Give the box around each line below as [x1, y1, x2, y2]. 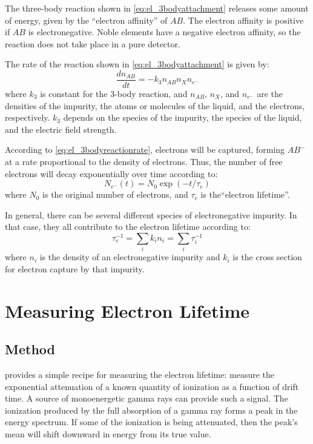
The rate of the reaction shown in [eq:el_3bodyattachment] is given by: [5, 58, 269, 70]
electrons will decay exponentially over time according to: [5, 167, 218, 180]
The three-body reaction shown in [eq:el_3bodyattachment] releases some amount [5, 2, 309, 14]
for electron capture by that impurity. [5, 262, 145, 275]
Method [5, 340, 55, 358]
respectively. [5, 111, 50, 124]
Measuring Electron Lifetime [5, 298, 250, 323]
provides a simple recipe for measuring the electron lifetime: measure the [5, 368, 275, 381]
